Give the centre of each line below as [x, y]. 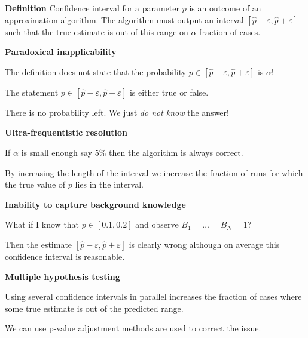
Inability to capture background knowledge [95, 204]
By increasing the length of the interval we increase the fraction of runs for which [154, 172]
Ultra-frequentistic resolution [66, 132]
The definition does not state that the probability [96, 71]
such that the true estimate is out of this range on [97, 31]
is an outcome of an [225, 8]
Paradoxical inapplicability [61, 52]
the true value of [35, 184]
